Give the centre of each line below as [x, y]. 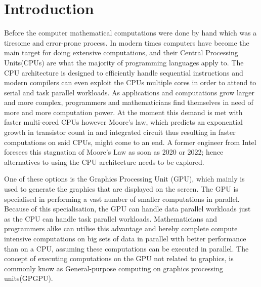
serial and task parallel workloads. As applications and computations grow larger [129, 92]
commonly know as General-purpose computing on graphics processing [114, 268]
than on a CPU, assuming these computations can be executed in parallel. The [126, 248]
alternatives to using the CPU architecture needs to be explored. [104, 162]
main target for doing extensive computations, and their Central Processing [121, 52]
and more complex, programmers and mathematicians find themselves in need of [129, 102]
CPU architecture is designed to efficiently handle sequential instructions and [124, 72]
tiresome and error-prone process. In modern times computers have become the [127, 42]
